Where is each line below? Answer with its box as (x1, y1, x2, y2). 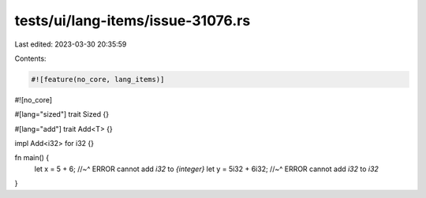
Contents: (14, 54, 47, 63)
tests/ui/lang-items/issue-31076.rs (14, 12, 251, 29)
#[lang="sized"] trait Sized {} (14, 110, 110, 119)
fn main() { (14, 153, 50, 163)
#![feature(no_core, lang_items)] (31, 75, 165, 84)
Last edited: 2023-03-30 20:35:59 (14, 39, 127, 49)
